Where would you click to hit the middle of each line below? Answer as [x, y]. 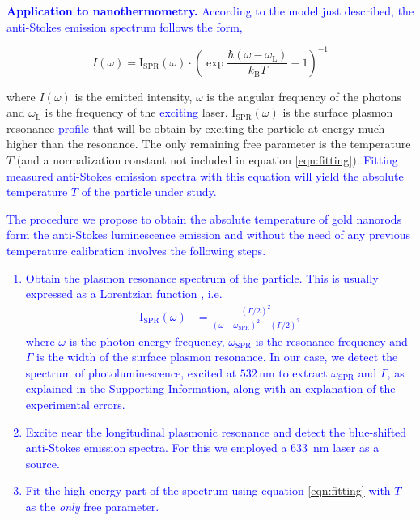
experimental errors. [75, 404]
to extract [303, 372]
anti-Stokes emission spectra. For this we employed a [156, 448]
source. [42, 463]
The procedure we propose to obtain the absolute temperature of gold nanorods [204, 218]
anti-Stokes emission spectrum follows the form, [125, 26]
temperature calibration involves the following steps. [136, 251]
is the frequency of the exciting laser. [136, 112]
